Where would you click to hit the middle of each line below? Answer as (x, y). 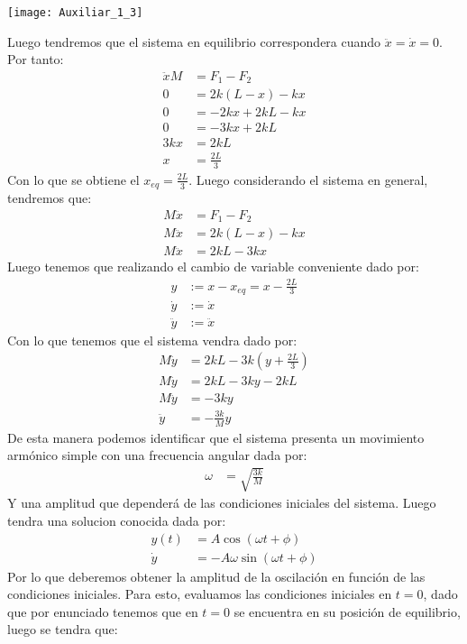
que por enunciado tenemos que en (103, 611)
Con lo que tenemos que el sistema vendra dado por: (152, 340)
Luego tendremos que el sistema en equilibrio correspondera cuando (194, 41)
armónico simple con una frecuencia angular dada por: (157, 455)
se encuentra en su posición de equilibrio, (347, 611)
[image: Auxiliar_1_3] (75, 13)
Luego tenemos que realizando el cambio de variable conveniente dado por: (213, 267)
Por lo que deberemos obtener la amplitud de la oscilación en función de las (216, 576)
